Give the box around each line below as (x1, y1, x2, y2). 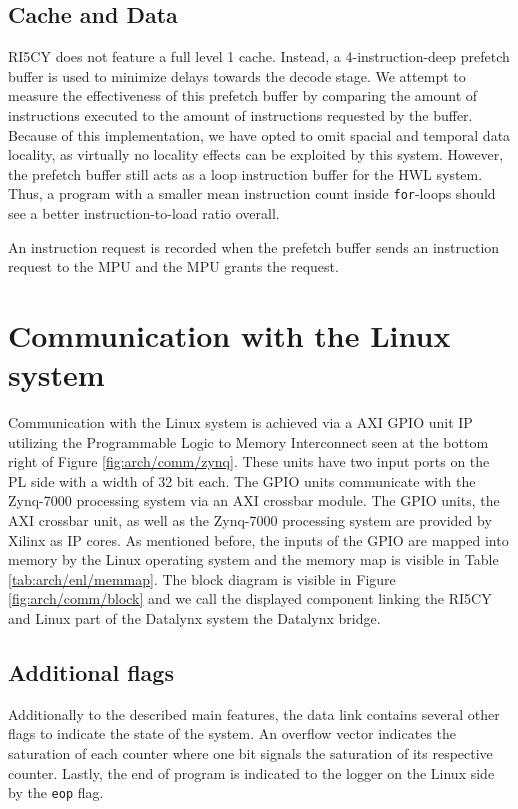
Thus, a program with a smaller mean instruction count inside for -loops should (8, 183, 496, 204)
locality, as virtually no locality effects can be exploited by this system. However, (8, 144, 504, 165)
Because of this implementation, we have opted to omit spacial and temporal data (8, 124, 511, 145)
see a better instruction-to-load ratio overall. (8, 203, 280, 224)
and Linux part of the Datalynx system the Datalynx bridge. (8, 608, 381, 629)
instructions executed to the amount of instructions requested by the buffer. (8, 104, 473, 125)
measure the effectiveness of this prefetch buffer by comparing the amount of (8, 85, 478, 106)
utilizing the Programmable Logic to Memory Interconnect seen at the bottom (8, 431, 489, 452)
